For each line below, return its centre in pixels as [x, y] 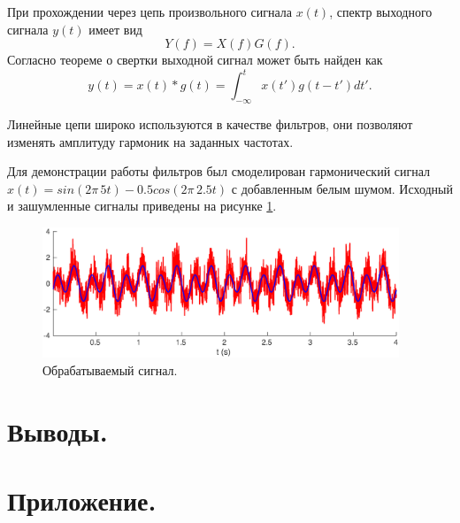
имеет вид [115, 29]
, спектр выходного [381, 12]
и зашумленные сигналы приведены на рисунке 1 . [142, 206]
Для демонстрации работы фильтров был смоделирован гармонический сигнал [219, 171]
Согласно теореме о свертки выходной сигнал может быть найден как [195, 60]
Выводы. [57, 431]
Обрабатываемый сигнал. [110, 369]
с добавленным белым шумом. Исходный [342, 188]
